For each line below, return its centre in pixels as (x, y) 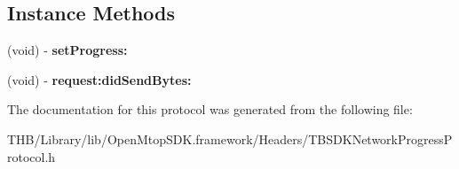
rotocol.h (32, 156)
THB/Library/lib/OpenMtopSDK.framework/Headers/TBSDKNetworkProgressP (230, 138)
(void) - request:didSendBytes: (99, 79)
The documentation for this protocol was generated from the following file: (210, 109)
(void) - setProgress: (67, 50)
